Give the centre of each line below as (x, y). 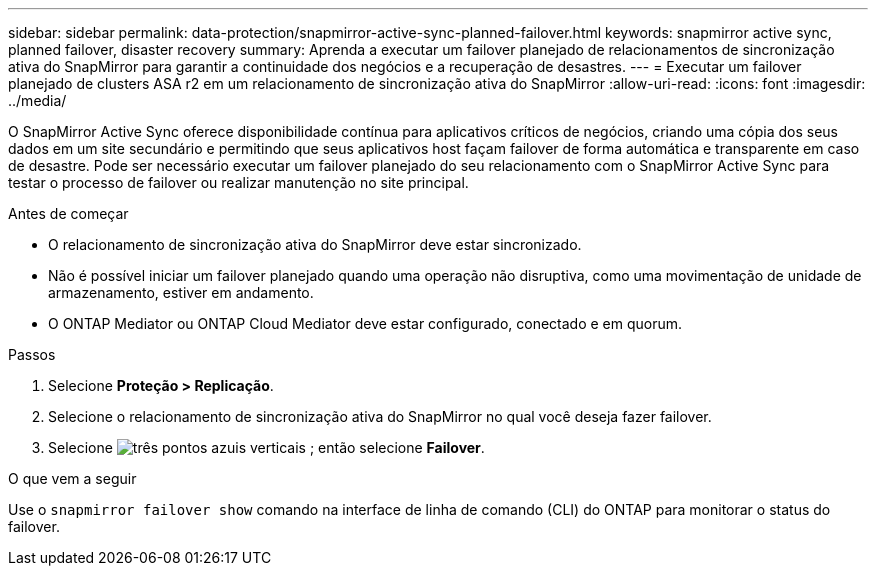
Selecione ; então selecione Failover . (266, 447)
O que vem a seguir (72, 478)
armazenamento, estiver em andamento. (181, 292)
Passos (32, 354)
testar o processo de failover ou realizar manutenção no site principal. (238, 182)
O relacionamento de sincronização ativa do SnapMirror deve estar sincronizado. (315, 244)
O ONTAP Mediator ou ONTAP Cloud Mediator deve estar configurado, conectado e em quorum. (365, 323)
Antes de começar (68, 213)
